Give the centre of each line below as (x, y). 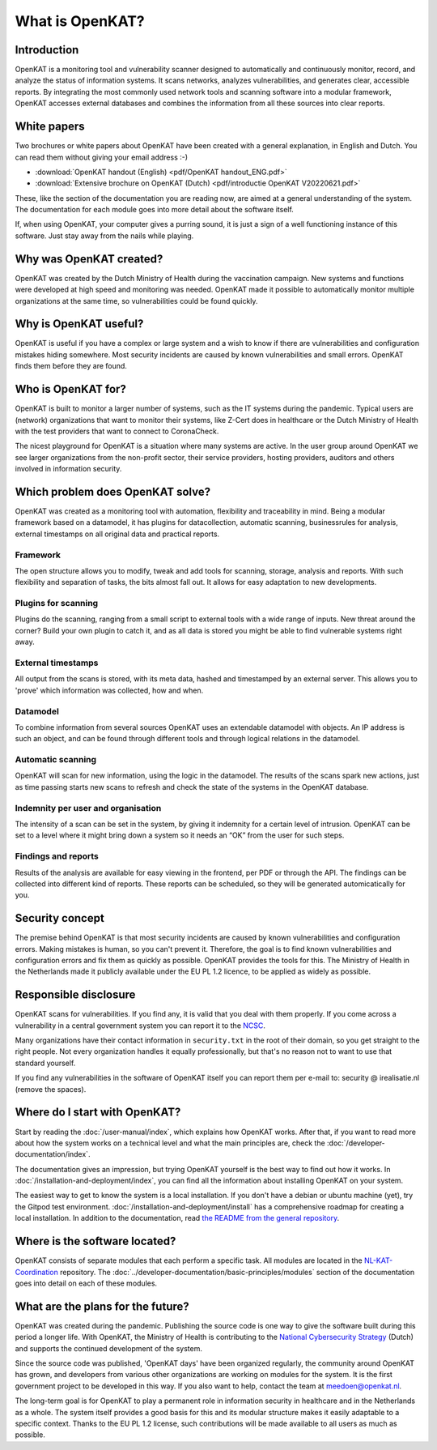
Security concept (59, 918)
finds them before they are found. (71, 366)
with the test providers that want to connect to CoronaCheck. (117, 431)
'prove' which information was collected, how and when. (109, 690)
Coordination (36, 1272)
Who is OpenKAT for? (71, 389)
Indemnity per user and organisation (88, 808)
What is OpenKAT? (80, 21)
